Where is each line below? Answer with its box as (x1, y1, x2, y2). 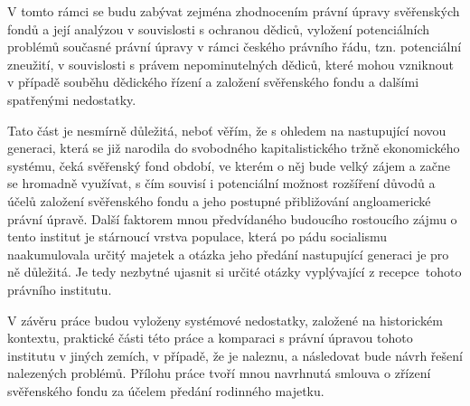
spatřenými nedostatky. (7, 90, 136, 109)
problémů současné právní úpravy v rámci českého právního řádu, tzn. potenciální (7, 37, 462, 56)
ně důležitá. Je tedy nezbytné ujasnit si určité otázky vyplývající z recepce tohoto (7, 262, 462, 281)
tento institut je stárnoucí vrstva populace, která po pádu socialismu (7, 227, 388, 246)
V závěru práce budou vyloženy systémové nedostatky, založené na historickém (7, 310, 443, 329)
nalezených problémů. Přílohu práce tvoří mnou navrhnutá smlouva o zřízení (7, 364, 431, 382)
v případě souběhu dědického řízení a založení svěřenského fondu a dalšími (7, 72, 419, 91)
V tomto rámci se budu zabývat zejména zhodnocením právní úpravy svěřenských (7, 2, 460, 20)
